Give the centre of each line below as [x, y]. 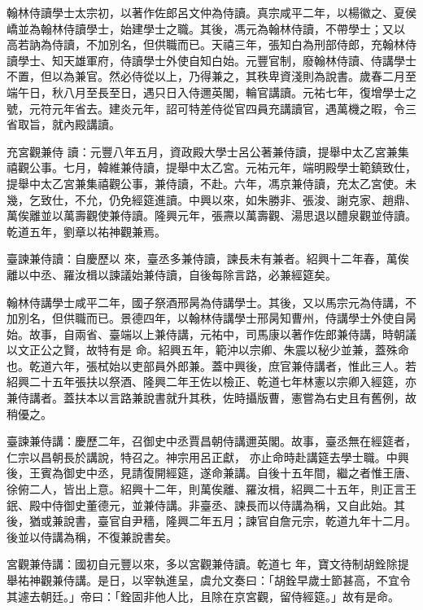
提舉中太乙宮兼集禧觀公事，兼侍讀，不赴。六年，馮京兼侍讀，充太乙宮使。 [206, 183]
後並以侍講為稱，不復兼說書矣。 [92, 536]
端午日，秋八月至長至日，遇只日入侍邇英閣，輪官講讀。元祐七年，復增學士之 [211, 92]
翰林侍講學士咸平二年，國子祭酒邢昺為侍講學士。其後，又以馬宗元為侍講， [206, 302]
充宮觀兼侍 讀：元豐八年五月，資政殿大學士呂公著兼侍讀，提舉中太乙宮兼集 [208, 151]
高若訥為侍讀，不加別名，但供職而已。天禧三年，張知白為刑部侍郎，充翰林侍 [211, 44]
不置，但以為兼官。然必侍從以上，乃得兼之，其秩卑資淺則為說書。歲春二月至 [211, 76]
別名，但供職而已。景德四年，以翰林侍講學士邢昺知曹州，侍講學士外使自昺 [217, 318]
